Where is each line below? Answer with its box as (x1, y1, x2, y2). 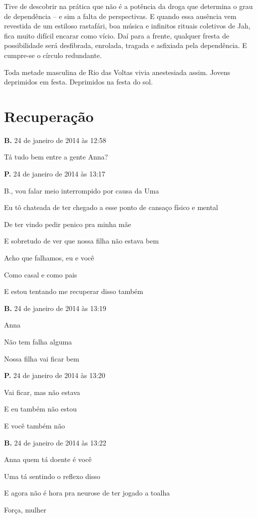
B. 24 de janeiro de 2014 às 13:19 (4, 302, 106, 313)
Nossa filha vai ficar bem (4, 353, 79, 363)
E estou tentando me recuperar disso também (4, 286, 143, 296)
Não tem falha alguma (4, 336, 72, 346)
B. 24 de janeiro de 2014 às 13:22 (4, 437, 106, 447)
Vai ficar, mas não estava (4, 386, 80, 397)
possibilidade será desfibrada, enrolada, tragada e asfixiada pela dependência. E (4, 40, 247, 50)
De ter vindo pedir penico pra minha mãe (4, 218, 131, 229)
